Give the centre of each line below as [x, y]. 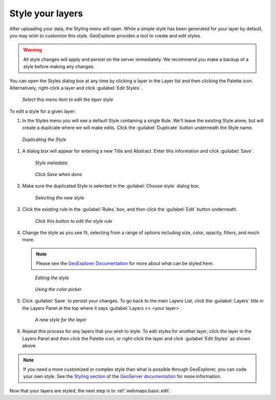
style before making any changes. [59, 67]
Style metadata [51, 163]
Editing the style [52, 278]
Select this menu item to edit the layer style [68, 99]
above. [29, 346]
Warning [32, 50]
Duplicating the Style [44, 139]
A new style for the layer [61, 320]
